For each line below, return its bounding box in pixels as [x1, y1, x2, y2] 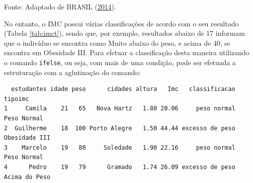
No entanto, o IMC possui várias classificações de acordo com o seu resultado [4, 18, 239, 28]
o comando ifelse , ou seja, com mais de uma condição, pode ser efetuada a [4, 57, 236, 67]
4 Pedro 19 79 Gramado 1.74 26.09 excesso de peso [4, 163, 236, 171]
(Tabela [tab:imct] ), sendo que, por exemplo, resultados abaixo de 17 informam [4, 28, 245, 38]
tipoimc [4, 95, 29, 102]
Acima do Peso [4, 173, 51, 181]
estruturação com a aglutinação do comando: [4, 67, 141, 77]
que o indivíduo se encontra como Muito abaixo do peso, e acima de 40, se [4, 37, 231, 48]
